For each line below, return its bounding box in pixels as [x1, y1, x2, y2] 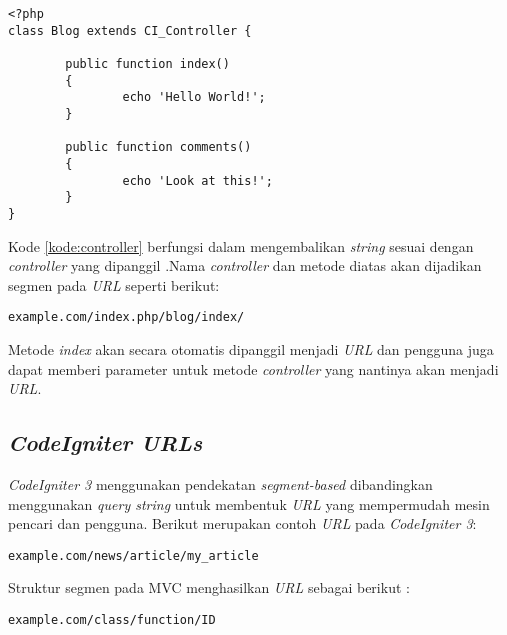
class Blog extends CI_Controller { [8, 23, 252, 38]
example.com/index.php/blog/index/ [8, 310, 245, 325]
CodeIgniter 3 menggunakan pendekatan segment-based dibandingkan [8, 473, 433, 494]
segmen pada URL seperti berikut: [8, 274, 220, 295]
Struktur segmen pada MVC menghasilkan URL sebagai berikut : [8, 577, 410, 598]
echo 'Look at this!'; [122, 173, 273, 188]
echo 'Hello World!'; [122, 90, 266, 105]
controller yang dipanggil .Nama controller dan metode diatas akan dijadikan [8, 255, 482, 276]
